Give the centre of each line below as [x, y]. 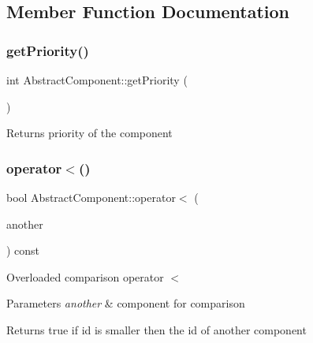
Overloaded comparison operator [85, 276]
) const [23, 250]
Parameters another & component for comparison [126, 303]
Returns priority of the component [89, 133]
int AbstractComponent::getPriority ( [97, 80]
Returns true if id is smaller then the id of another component [156, 329]
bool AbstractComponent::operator [91, 197]
